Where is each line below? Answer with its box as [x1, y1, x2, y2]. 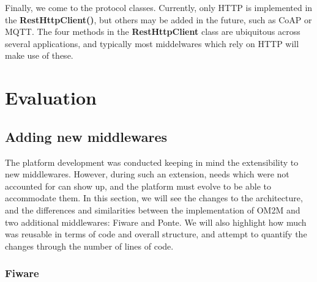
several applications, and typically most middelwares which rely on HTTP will [5, 37, 299, 50]
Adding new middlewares [5, 127, 168, 146]
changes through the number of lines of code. [5, 239, 174, 252]
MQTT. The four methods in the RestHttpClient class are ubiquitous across [5, 25, 300, 38]
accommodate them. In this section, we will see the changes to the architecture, [5, 191, 303, 204]
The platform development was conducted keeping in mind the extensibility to [5, 155, 299, 168]
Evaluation [5, 85, 97, 110]
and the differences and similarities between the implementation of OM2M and [5, 203, 300, 216]
